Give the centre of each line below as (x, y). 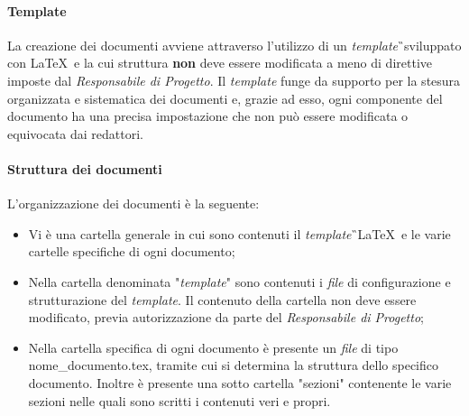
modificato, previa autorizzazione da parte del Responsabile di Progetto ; (226, 317)
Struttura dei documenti (85, 168)
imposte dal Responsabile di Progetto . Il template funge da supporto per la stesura (234, 80)
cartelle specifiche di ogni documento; (132, 251)
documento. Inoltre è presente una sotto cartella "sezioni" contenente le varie (240, 382)
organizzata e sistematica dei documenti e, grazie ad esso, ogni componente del (225, 98)
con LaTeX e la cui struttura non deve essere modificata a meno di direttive (220, 63)
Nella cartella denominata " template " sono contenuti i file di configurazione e (239, 281)
